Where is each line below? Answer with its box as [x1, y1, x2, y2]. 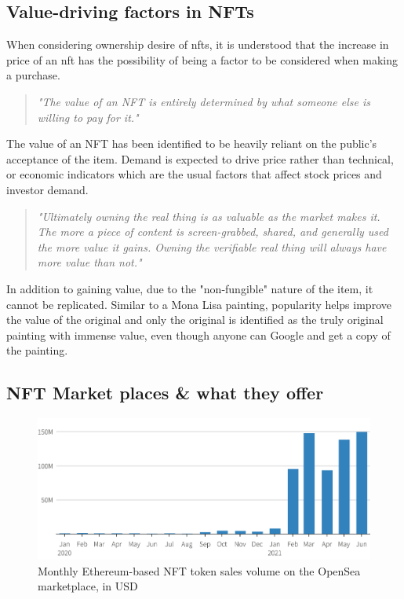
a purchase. [6, 67, 60, 83]
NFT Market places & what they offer [6, 380, 324, 405]
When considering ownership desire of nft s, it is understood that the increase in [6, 36, 389, 53]
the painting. [6, 342, 68, 358]
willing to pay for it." [37, 108, 139, 125]
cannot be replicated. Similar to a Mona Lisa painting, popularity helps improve [6, 296, 391, 312]
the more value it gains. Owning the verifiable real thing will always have [37, 238, 387, 255]
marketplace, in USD [38, 578, 138, 594]
